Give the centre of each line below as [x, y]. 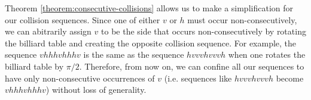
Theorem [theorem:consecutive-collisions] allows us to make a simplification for [149, 8]
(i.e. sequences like [198, 78]
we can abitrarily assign [48, 31]
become [290, 78]
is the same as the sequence [134, 54]
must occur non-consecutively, [242, 19]
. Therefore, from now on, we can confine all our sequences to [192, 66]
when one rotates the [267, 54]
